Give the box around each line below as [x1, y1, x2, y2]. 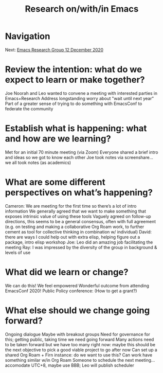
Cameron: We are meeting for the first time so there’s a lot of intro [5, 203, 137, 209]
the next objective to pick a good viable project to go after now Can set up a [5, 347, 157, 353]
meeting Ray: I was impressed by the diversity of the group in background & [5, 244, 157, 250]
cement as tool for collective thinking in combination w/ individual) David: [5, 229, 152, 234]
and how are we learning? [5, 133, 111, 144]
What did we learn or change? [5, 266, 129, 278]
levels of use [5, 249, 31, 255]
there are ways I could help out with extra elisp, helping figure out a [5, 234, 140, 240]
